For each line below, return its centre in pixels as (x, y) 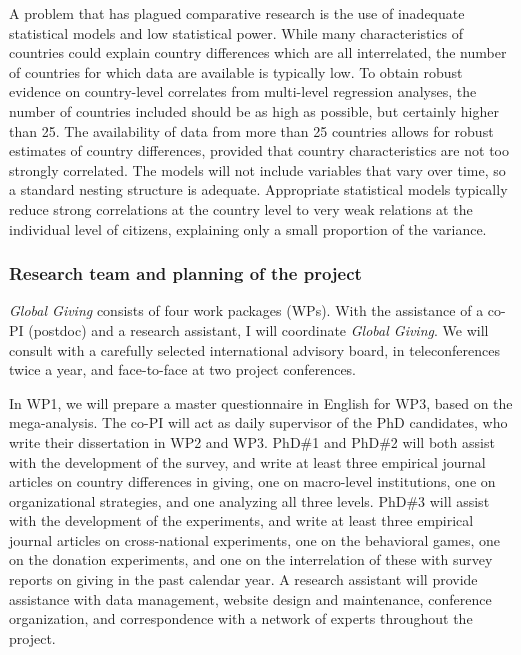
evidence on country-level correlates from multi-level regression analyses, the (243, 91)
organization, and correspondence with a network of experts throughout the (241, 618)
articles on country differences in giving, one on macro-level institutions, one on (252, 481)
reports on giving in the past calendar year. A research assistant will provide (243, 579)
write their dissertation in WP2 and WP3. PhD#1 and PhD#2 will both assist (252, 441)
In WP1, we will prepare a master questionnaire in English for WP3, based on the (261, 402)
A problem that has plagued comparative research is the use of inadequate (237, 13)
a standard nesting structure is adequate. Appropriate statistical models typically (258, 189)
